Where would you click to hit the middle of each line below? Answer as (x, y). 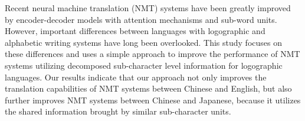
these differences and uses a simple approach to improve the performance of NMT (152, 54)
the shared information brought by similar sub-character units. (118, 111)
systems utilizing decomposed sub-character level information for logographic (144, 65)
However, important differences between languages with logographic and (135, 31)
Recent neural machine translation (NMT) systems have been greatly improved (148, 8)
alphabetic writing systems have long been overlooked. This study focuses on (143, 42)
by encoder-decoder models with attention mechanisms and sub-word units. (141, 19)
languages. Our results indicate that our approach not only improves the (136, 77)
